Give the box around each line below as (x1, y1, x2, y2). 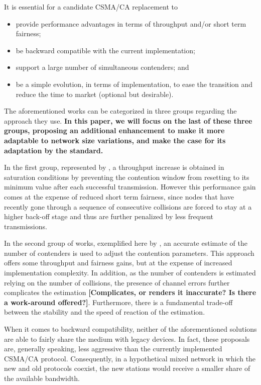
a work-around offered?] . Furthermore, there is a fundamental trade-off (4, 297, 233, 307)
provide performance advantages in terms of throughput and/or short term (16, 18, 246, 29)
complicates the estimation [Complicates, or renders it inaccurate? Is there (4, 287, 256, 298)
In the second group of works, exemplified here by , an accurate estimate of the (4, 238, 247, 248)
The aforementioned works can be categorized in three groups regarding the (4, 106, 237, 116)
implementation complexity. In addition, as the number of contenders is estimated (4, 267, 256, 278)
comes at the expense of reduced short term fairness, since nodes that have (4, 191, 234, 202)
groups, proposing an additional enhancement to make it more (4, 125, 225, 136)
